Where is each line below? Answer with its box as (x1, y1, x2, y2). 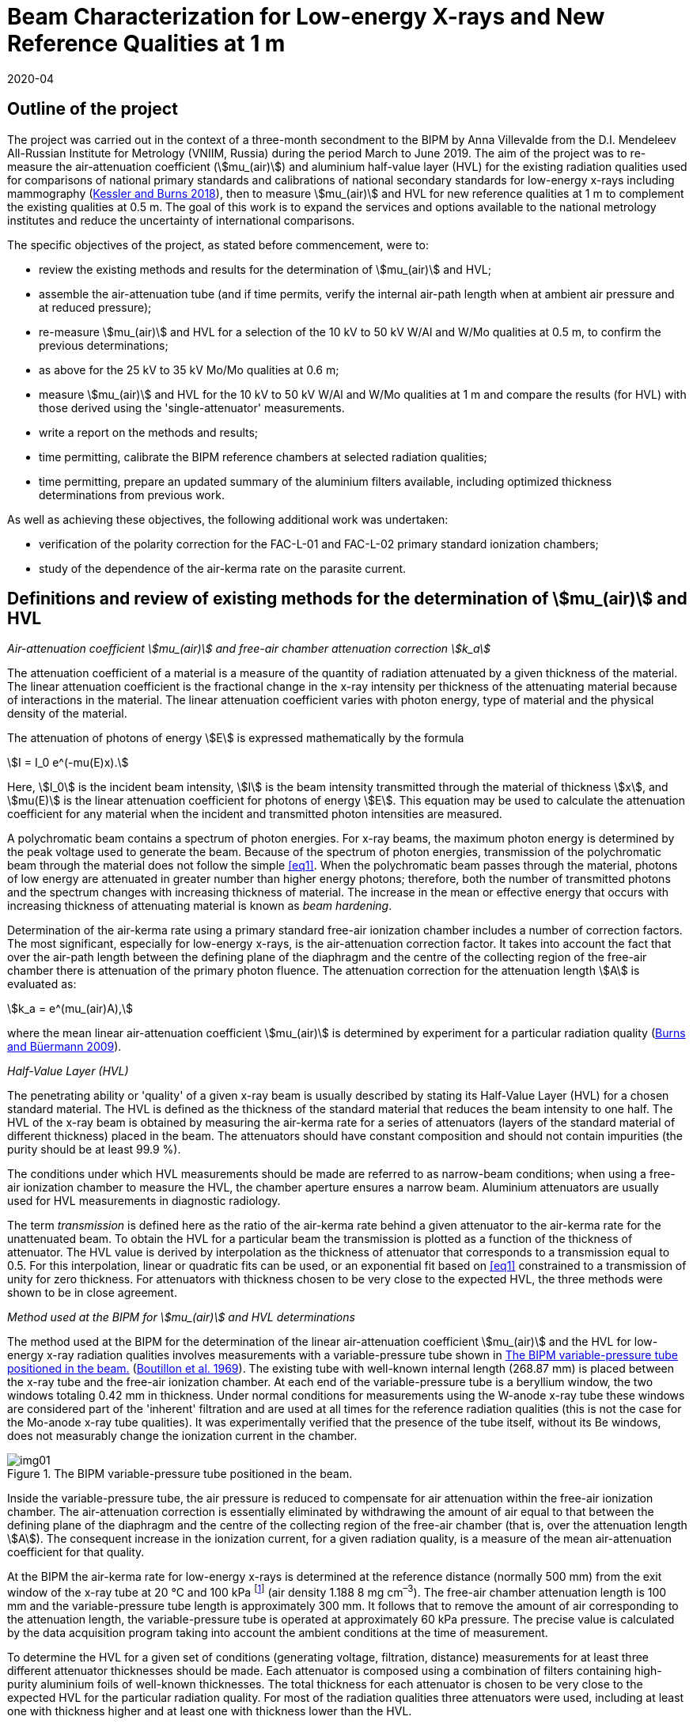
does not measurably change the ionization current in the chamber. (7, 1429, 358, 1443)
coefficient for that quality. (7, 1545, 145, 1559)
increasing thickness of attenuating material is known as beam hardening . (7, 899, 392, 913)
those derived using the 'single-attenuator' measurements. (39, 400, 345, 415)
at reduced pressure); (39, 300, 152, 314)
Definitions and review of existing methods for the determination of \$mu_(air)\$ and (7, 589, 687, 609)
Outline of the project (7, 99, 178, 119)
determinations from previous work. (39, 487, 225, 502)
